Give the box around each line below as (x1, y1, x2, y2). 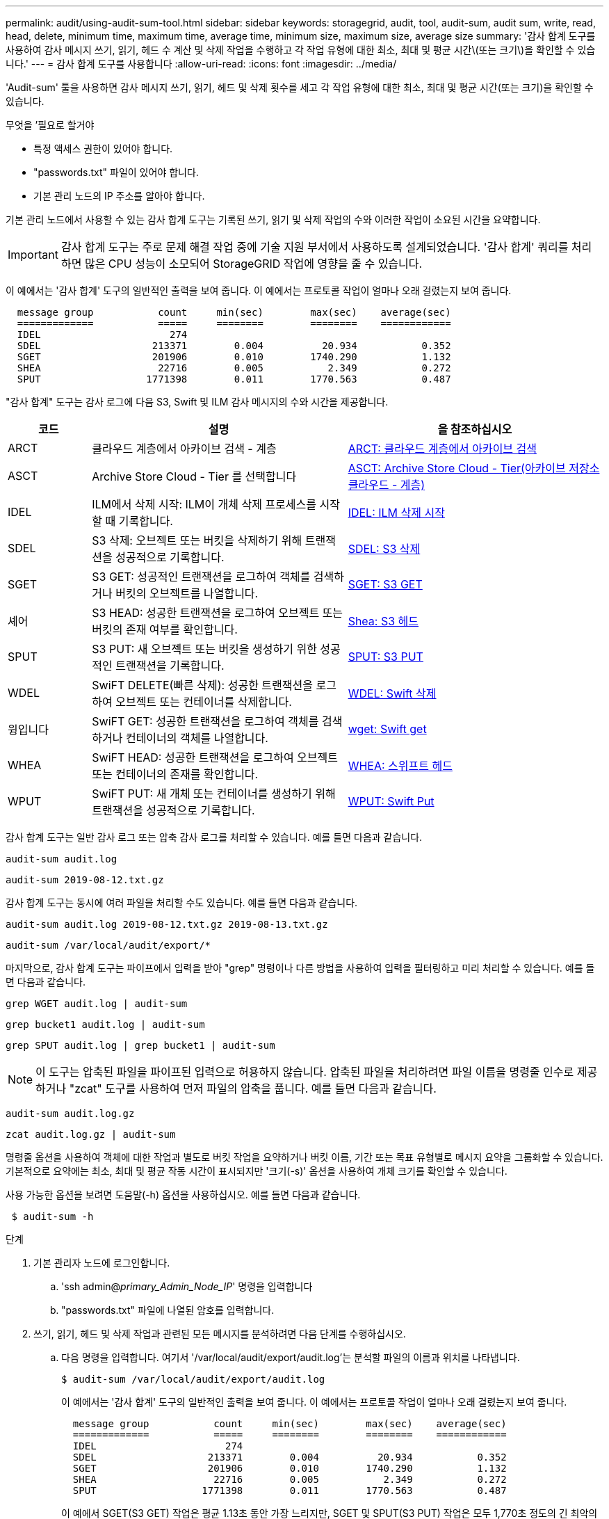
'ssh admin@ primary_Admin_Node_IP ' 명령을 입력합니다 (61, 1280, 313, 1292)
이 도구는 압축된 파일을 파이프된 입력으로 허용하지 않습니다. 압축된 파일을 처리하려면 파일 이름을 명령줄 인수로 (35, 1065, 574, 1079)
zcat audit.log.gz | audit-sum (6, 1129, 176, 1140)
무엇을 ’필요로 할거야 (6, 119, 95, 131)
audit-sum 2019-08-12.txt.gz (6, 874, 164, 885)
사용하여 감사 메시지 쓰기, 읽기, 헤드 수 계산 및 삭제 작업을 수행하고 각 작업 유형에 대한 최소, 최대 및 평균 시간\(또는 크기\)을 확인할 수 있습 (6, 44, 596, 56)
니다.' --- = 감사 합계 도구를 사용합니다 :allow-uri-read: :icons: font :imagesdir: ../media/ (6, 58, 397, 70)
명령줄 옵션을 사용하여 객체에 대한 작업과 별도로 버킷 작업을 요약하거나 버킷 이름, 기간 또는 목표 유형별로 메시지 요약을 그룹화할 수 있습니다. (6, 1151, 603, 1163)
